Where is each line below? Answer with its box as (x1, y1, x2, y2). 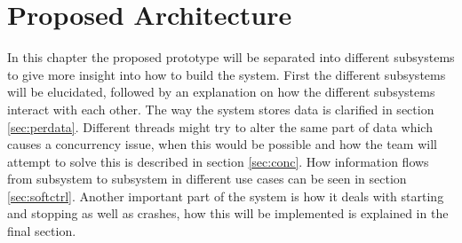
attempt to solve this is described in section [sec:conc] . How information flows (7, 152, 429, 170)
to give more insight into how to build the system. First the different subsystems (7, 65, 446, 83)
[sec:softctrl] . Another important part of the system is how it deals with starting (7, 186, 444, 205)
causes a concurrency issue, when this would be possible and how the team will (7, 135, 437, 153)
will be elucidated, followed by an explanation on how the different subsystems (7, 82, 435, 101)
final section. (7, 222, 76, 240)
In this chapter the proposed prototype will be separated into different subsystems (7, 48, 455, 67)
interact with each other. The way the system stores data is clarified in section (7, 99, 434, 118)
